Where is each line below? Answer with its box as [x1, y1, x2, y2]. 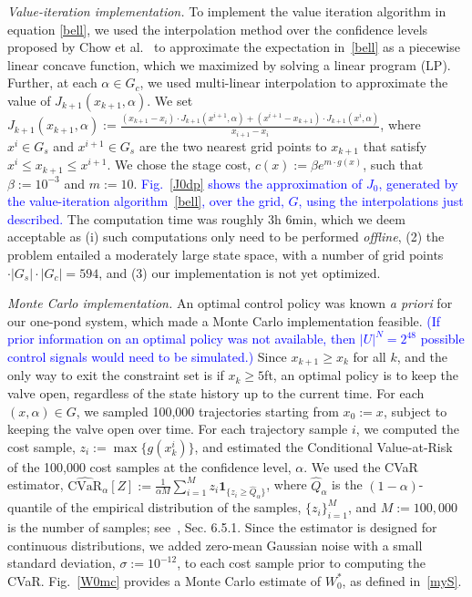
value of [7, 90, 51, 109]
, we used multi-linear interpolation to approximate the [139, 73, 448, 92]
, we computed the [355, 419, 459, 438]
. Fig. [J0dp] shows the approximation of [133, 173, 363, 192]
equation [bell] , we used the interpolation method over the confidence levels [7, 19, 428, 38]
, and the [396, 347, 447, 365]
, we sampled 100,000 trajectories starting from [76, 401, 339, 420]
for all [353, 347, 386, 365]
